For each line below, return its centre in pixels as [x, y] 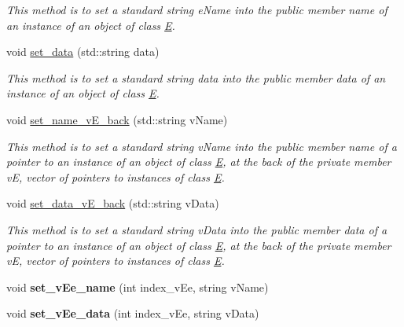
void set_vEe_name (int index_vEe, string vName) [138, 287]
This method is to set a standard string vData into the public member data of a [197, 229]
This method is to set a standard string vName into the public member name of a [202, 146]
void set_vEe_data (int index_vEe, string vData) [133, 313]
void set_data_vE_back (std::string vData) [113, 203]
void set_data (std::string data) [83, 51]
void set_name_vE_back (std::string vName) [117, 119]
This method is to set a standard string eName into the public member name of [197, 9]
